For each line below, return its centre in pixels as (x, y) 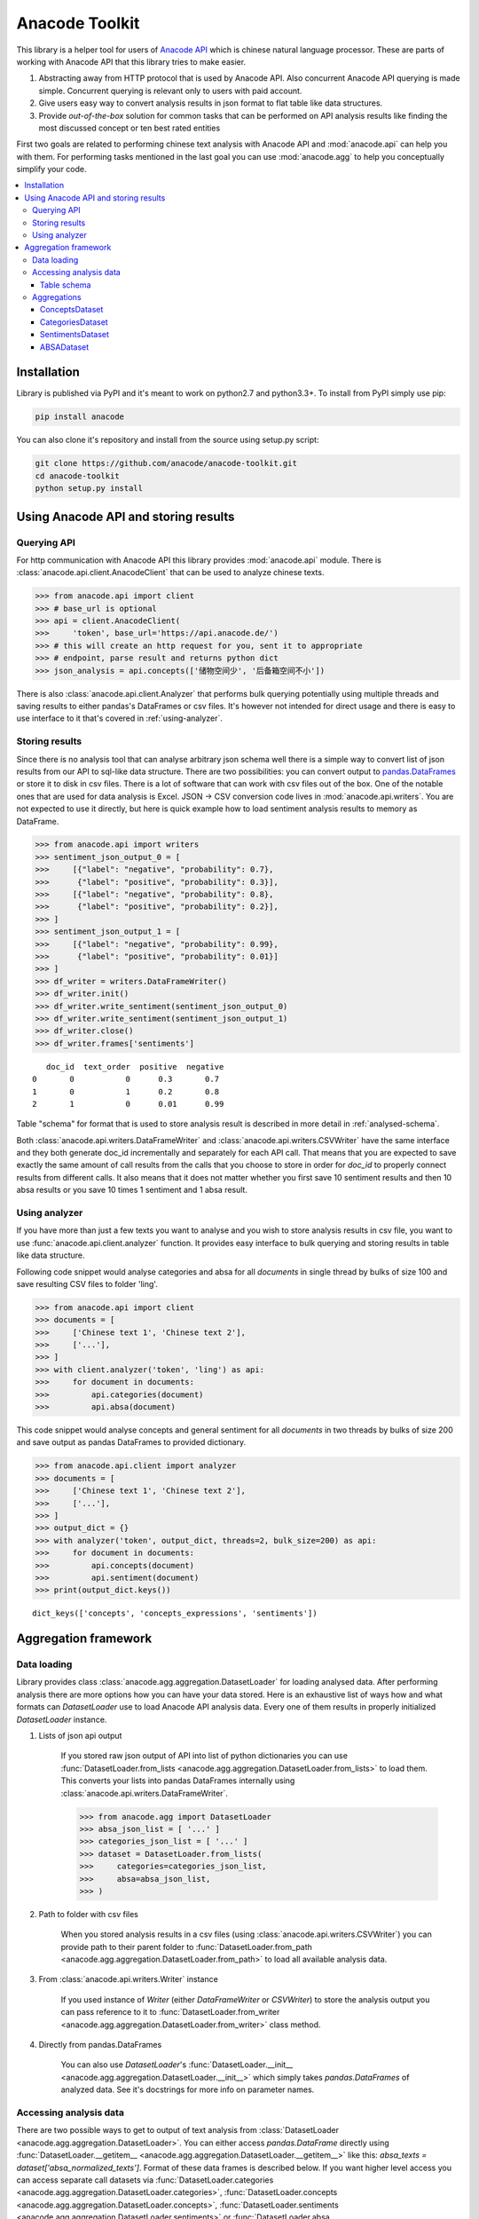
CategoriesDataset (74, 322)
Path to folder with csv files (89, 1914)
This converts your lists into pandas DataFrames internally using (178, 1781)
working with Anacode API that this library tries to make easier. (131, 61)
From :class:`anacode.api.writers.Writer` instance (129, 1979)
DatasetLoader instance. (62, 1719)
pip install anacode (79, 417)
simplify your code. (52, 170)
